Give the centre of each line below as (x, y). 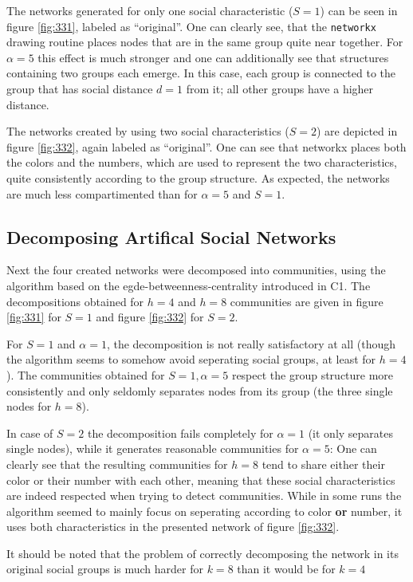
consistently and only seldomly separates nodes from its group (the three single (200, 390)
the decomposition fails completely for (180, 433)
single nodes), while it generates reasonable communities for (153, 448)
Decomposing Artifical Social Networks (171, 236)
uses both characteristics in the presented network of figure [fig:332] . (173, 527)
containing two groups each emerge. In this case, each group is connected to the (201, 73)
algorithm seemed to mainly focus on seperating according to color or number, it (205, 511)
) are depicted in (357, 131)
